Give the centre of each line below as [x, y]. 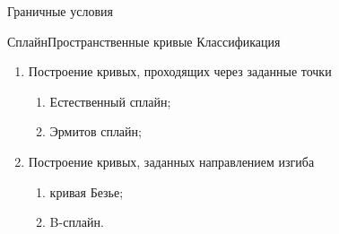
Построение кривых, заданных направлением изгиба [171, 161]
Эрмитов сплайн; [96, 131]
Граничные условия [60, 11]
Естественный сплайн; [110, 101]
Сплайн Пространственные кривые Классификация [144, 41]
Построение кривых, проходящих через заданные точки [180, 71]
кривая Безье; [87, 191]
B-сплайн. [77, 222]
